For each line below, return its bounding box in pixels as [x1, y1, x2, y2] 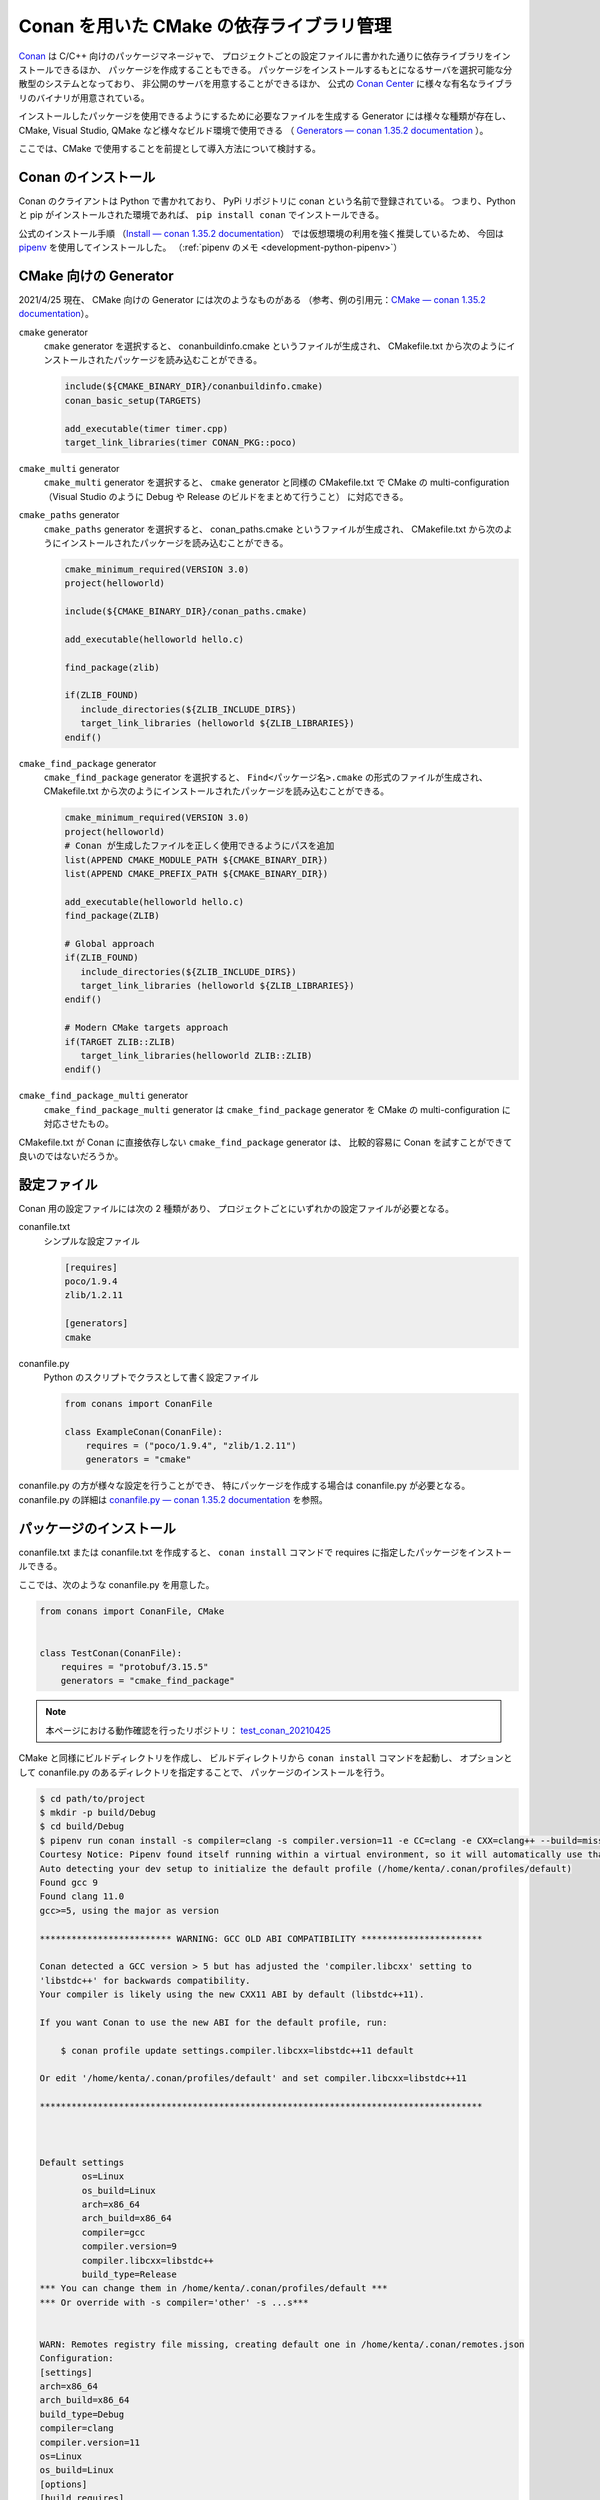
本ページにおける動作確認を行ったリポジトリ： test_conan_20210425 [45, 1724, 332, 1736]
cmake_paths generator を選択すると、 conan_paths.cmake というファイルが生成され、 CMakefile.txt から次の [43, 523, 504, 535]
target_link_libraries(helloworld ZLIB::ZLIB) [80, 1050, 313, 1061]
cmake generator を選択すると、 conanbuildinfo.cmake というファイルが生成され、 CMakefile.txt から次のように [43, 340, 507, 352]
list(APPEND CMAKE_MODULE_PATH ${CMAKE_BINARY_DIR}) [64, 854, 329, 865]
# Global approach [64, 938, 155, 949]
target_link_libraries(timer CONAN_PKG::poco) [64, 436, 297, 448]
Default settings [39, 2156, 125, 2168]
